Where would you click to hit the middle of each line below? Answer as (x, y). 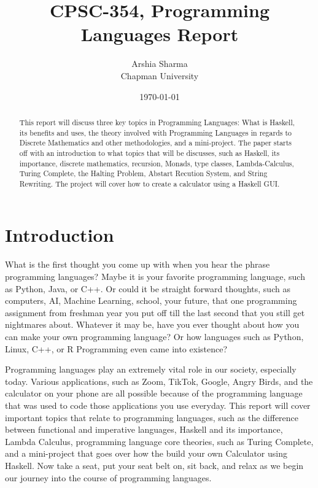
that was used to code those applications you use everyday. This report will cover (158, 405)
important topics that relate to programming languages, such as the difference (152, 417)
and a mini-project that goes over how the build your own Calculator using (146, 453)
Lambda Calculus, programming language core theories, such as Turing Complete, (159, 441)
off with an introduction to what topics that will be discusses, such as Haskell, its (149, 153)
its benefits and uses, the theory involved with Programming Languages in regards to (155, 132)
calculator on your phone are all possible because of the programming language (154, 393)
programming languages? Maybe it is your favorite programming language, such (155, 277)
